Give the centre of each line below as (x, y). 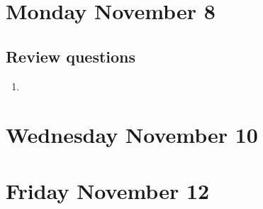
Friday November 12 (108, 190)
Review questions (71, 56)
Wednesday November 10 (132, 135)
